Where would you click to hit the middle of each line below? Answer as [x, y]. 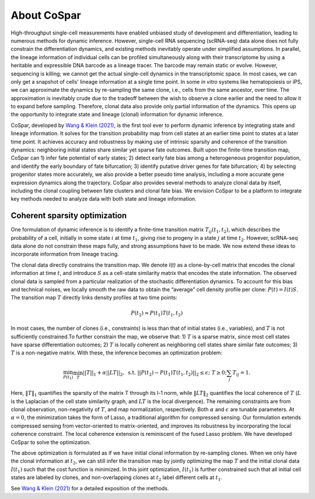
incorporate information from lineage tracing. [65, 254]
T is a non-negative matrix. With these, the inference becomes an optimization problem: [117, 353]
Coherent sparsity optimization [69, 216]
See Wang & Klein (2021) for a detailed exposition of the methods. [90, 488]
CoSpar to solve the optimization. [51, 442]
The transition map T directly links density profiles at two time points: [94, 298]
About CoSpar [46, 15]
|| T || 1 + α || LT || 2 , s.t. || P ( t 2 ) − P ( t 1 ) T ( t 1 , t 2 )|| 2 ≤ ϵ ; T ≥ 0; [155, 373]
